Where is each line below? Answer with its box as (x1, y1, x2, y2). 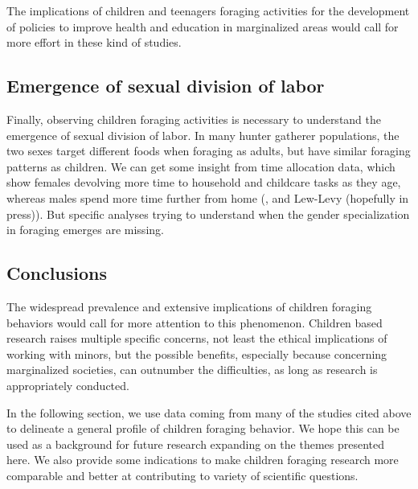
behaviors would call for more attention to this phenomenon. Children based (6, 314, 383, 331)
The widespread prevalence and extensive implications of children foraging (6, 298, 372, 314)
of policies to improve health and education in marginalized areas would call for (6, 18, 399, 35)
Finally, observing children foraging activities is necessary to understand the (6, 110, 382, 127)
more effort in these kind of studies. (6, 34, 182, 51)
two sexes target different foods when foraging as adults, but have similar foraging (6, 142, 411, 159)
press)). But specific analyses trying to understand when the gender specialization (6, 205, 410, 222)
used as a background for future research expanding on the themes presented (6, 435, 385, 452)
